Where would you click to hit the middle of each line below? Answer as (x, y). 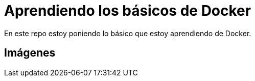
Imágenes (30, 53)
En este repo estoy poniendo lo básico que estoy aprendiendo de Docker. (128, 33)
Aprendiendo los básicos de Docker (128, 11)
